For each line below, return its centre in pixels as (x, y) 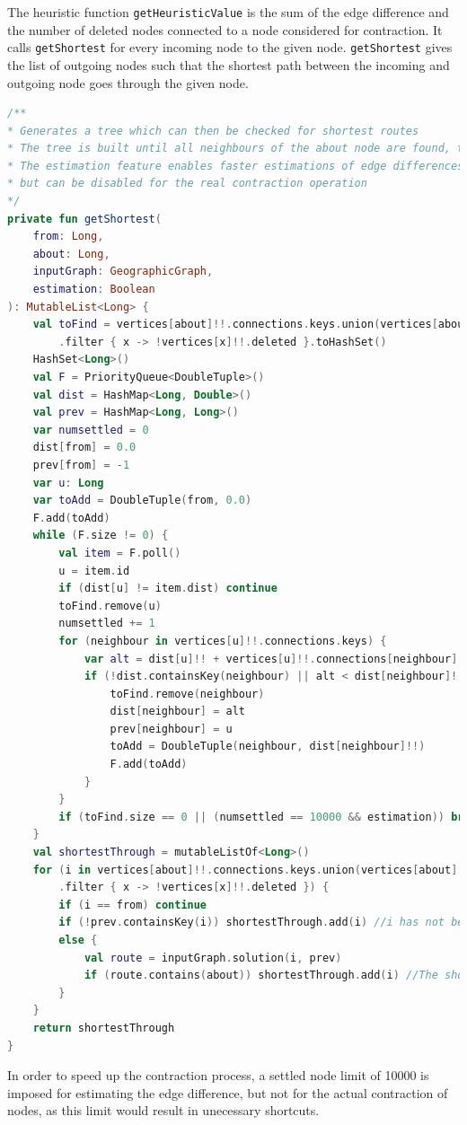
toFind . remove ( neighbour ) (187, 694)
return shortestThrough (104, 1028)
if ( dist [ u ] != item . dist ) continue (168, 589)
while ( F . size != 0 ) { (101, 536)
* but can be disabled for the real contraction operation (187, 184)
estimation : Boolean (94, 290)
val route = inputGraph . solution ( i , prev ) (213, 958)
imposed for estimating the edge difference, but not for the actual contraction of (228, 1092)
